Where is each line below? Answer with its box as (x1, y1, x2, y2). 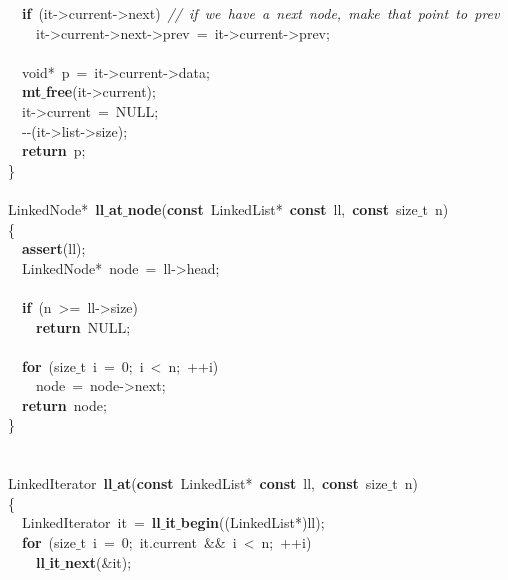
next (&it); (65, 551, 132, 572)
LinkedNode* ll (8, 198, 105, 219)
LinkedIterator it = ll (21, 512, 161, 533)
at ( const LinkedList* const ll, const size (117, 473, 388, 494)
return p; (22, 140, 86, 161)
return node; (22, 394, 107, 415)
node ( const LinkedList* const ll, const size (127, 198, 418, 219)
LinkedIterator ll (8, 473, 113, 494)
